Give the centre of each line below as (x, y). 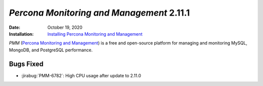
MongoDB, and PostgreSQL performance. (51, 50)
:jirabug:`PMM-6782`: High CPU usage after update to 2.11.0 (81, 75)
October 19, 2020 (65, 27)
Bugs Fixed (26, 64)
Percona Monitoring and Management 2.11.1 (99, 13)
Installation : (21, 34)
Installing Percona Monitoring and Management (95, 34)
